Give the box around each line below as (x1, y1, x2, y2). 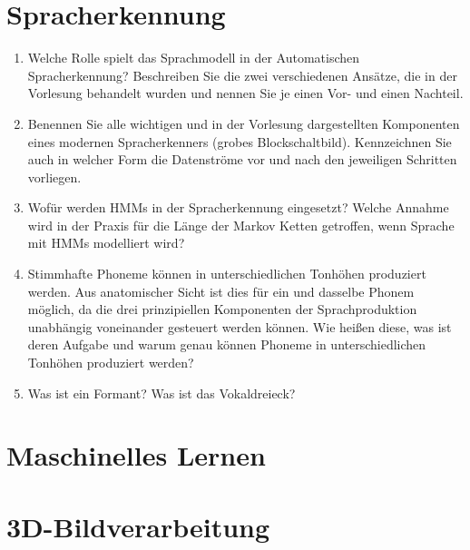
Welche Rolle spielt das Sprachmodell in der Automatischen (27, 48, 360, 67)
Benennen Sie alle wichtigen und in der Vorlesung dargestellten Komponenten (27, 113, 460, 133)
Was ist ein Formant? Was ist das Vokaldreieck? (27, 383, 296, 402)
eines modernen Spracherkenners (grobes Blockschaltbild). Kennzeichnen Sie (27, 132, 452, 151)
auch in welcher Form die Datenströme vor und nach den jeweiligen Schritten (27, 150, 457, 169)
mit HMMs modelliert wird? (27, 233, 185, 252)
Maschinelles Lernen (6, 437, 266, 474)
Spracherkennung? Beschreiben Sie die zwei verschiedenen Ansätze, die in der (27, 65, 457, 84)
